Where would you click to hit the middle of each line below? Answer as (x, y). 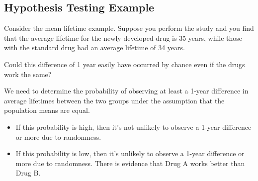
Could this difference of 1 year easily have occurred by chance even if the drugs (125, 64)
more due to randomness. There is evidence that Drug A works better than (130, 163)
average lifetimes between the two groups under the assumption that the (114, 100)
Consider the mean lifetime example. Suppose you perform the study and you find (129, 28)
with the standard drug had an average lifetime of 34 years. (94, 47)
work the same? (28, 74)
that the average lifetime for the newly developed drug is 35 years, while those (123, 38)
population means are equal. (47, 110)
